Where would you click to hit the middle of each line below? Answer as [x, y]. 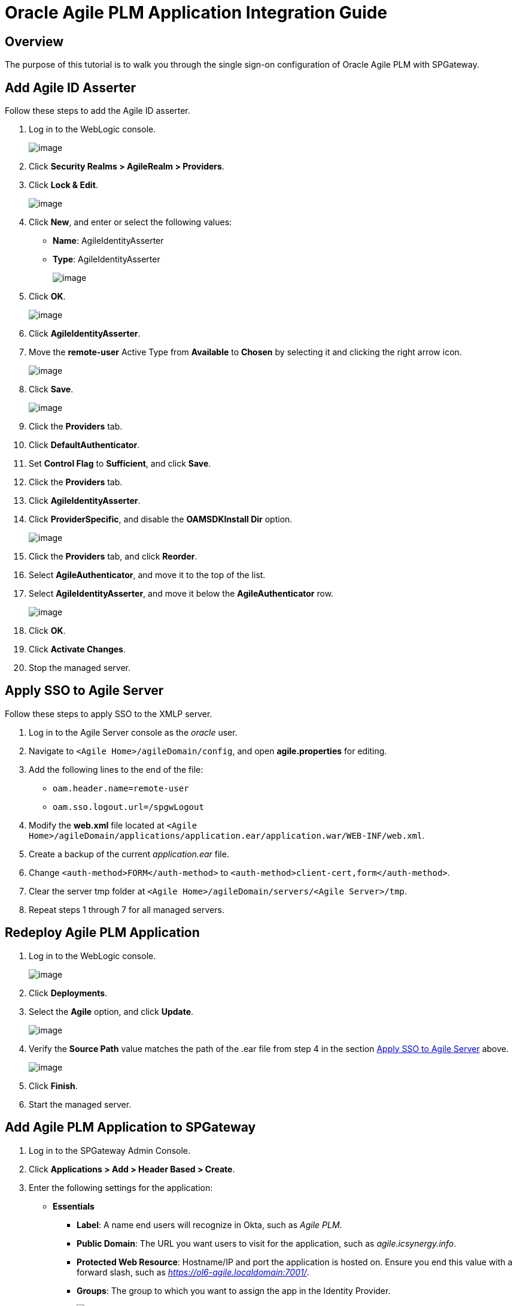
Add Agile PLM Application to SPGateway [130, 1127]
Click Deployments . [68, 993]
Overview [34, 41]
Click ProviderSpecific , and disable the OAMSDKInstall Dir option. [161, 519]
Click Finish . [53, 1086]
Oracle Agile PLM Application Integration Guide [196, 13]
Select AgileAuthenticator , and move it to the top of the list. [147, 575]
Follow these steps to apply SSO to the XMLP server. [109, 714]
